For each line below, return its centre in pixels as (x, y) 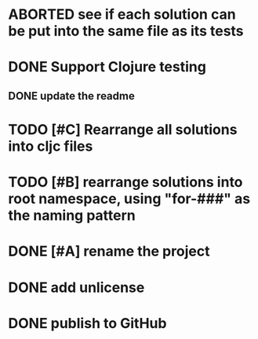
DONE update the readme (71, 96)
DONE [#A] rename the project (109, 252)
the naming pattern (72, 215)
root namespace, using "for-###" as (129, 199)
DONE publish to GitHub (87, 323)
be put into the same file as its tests (126, 31)
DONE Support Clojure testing (107, 67)
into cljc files (51, 146)
